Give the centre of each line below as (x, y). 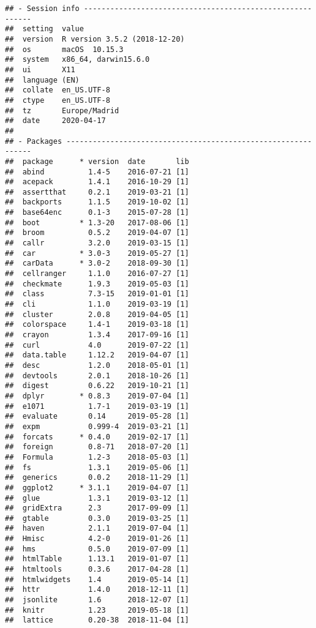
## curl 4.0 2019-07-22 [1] (97, 345)
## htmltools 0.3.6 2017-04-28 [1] (97, 570)
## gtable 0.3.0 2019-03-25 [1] (97, 518)
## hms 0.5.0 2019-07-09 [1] (97, 549)
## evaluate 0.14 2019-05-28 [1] (97, 417)
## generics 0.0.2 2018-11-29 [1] (97, 478)
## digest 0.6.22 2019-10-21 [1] (97, 386)
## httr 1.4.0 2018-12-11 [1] (97, 590)
